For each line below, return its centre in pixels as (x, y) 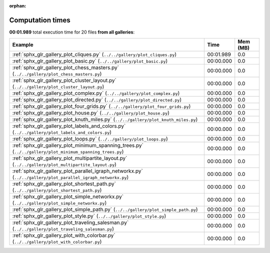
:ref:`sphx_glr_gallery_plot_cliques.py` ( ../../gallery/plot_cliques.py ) (94, 54)
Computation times (40, 20)
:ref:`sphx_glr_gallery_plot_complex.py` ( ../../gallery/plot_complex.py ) (96, 93)
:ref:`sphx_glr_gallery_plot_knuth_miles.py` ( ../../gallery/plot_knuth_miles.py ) (105, 119)
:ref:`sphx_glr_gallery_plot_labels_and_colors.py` (69, 126)
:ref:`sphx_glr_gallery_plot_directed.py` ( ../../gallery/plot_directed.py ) (97, 100)
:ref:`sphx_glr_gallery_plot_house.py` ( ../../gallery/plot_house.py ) (91, 113)
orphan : (18, 6)
